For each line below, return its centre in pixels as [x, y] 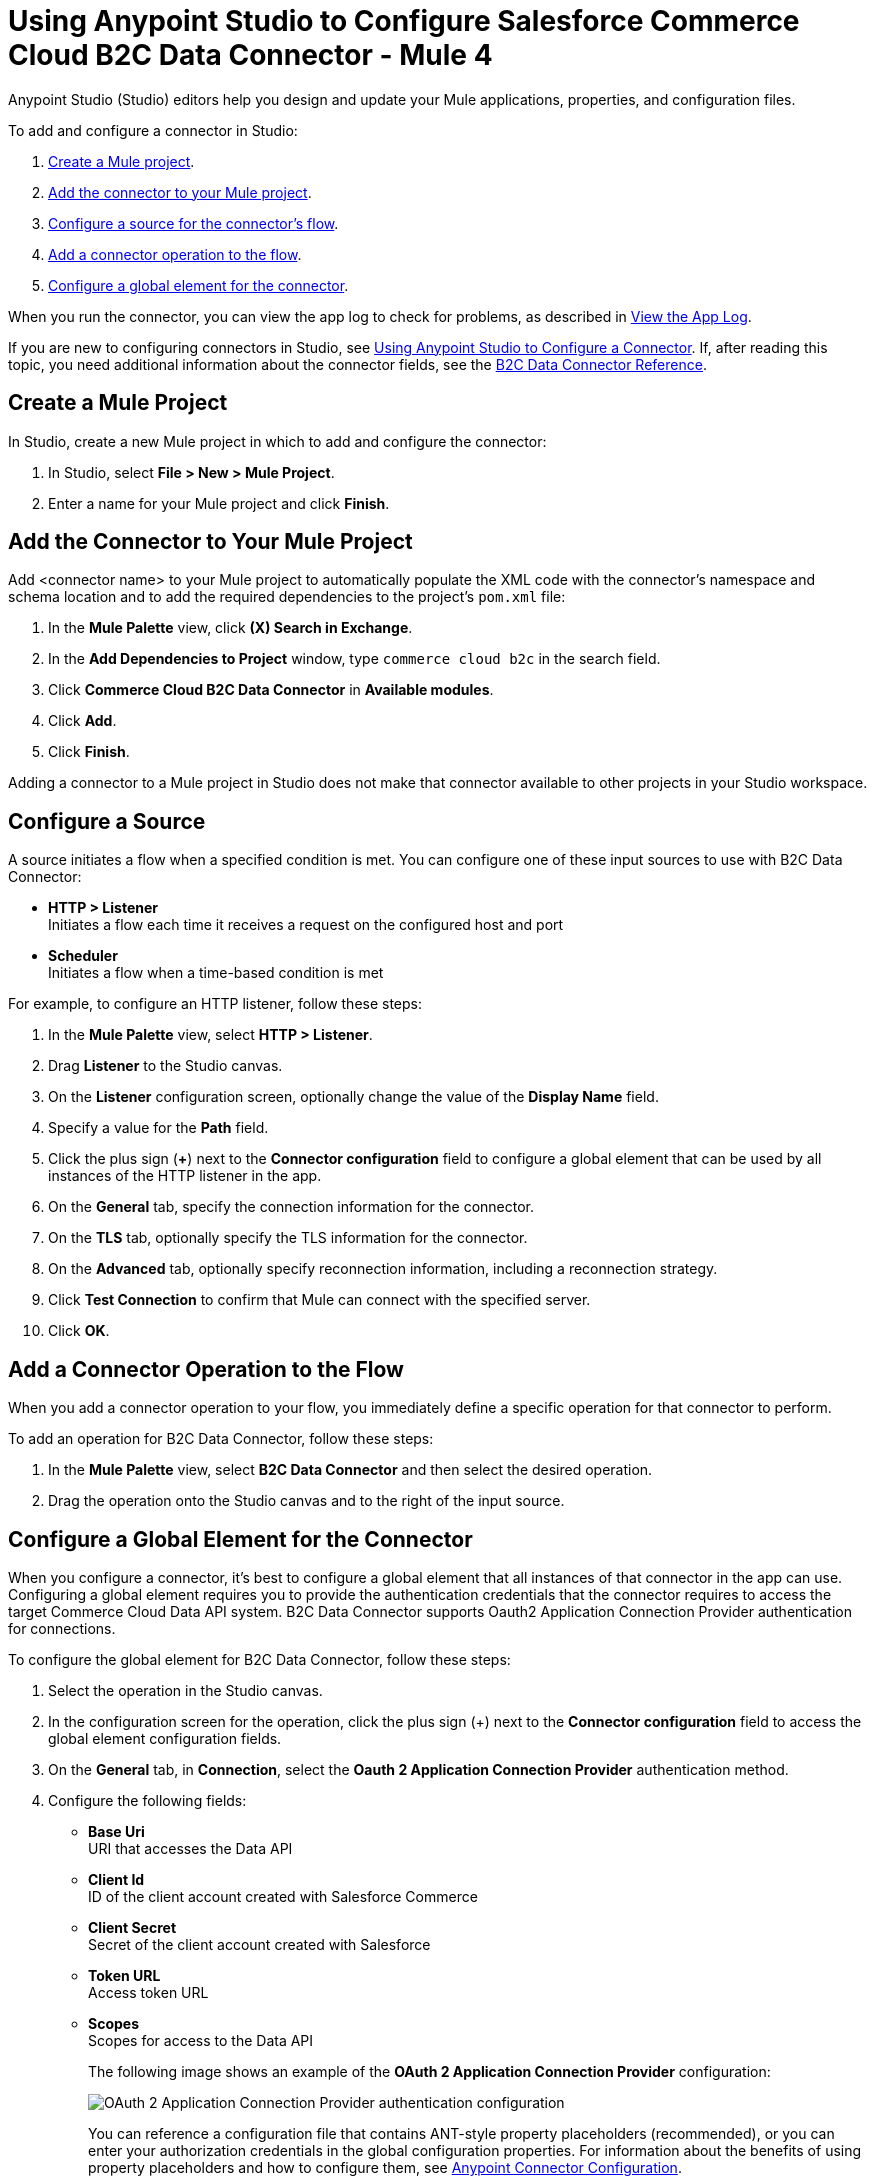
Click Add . [82, 721]
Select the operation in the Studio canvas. [185, 1690]
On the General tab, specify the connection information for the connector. [291, 1207]
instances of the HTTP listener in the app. [185, 1176]
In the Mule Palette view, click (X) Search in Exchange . [230, 628]
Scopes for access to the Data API [201, 2040]
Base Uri [116, 1831]
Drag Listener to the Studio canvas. [165, 1066]
